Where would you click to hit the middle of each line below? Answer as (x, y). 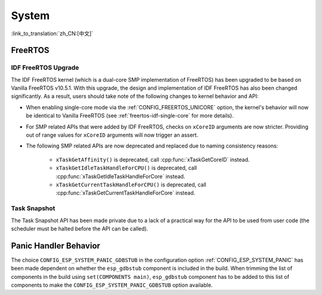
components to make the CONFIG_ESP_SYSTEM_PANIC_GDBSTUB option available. (112, 285)
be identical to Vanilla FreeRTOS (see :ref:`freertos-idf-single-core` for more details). (130, 116)
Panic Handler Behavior (56, 246)
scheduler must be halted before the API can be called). (80, 228)
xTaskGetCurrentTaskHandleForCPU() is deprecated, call (131, 185)
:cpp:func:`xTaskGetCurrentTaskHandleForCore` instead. (126, 193)
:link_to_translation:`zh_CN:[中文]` (52, 33)
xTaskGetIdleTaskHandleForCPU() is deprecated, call (126, 168)
